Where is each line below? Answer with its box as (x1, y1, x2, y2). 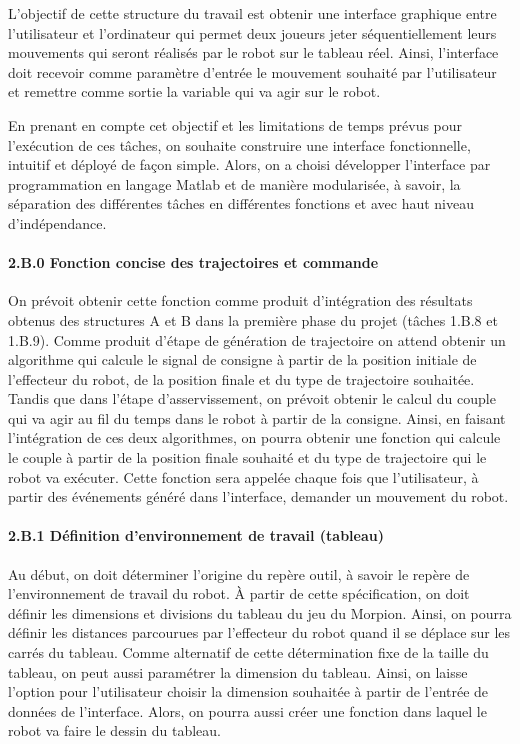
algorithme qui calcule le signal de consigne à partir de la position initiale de (8, 349, 477, 370)
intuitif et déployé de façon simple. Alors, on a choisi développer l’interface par (8, 154, 491, 175)
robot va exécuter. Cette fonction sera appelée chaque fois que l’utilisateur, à (8, 466, 479, 487)
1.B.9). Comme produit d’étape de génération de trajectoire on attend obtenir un (8, 329, 506, 350)
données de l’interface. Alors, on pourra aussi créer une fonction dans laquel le (8, 700, 487, 721)
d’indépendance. (8, 212, 107, 233)
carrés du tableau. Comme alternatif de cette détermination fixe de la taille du (8, 642, 489, 663)
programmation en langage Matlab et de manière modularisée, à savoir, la (8, 173, 461, 194)
